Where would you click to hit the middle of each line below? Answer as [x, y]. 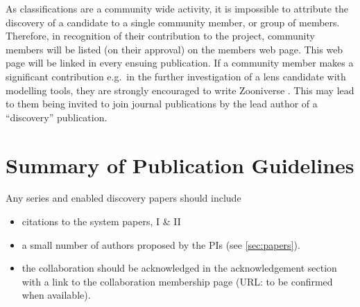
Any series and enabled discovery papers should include [123, 198]
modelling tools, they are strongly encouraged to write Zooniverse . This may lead [180, 90]
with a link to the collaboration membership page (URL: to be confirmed [177, 281]
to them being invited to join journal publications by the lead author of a [162, 104]
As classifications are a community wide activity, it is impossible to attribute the [177, 8]
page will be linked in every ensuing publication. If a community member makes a [180, 63]
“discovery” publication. [57, 117]
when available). [56, 295]
